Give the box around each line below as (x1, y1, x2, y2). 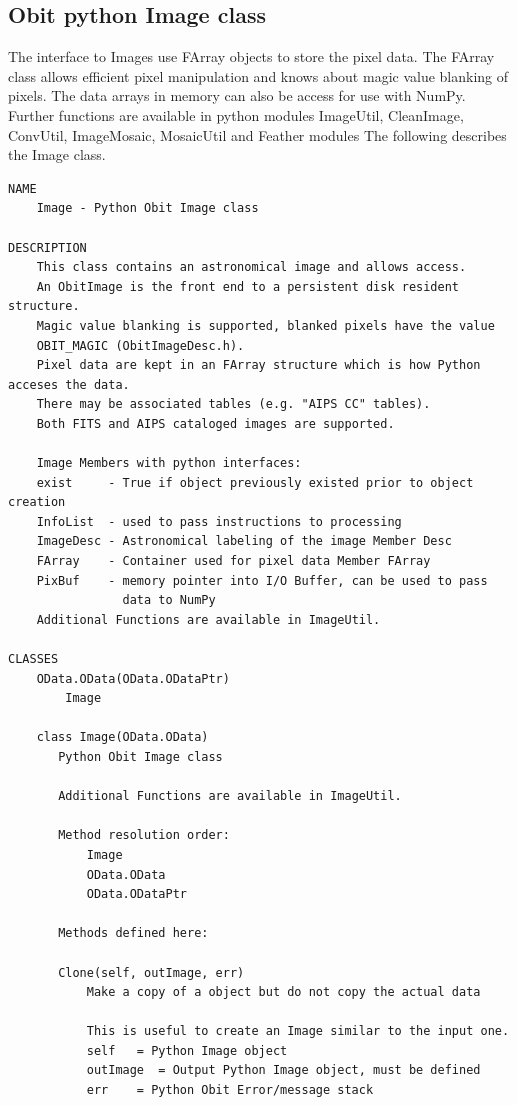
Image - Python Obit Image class (36, 201, 259, 216)
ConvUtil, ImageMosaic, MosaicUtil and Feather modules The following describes (8, 124, 507, 145)
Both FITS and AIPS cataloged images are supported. (36, 416, 395, 431)
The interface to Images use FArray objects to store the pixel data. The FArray (8, 46, 495, 67)
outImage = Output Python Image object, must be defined (86, 1063, 481, 1078)
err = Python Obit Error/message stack (86, 1083, 374, 1098)
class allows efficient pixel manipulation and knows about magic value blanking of (8, 65, 509, 86)
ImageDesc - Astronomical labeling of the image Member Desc (36, 534, 452, 549)
